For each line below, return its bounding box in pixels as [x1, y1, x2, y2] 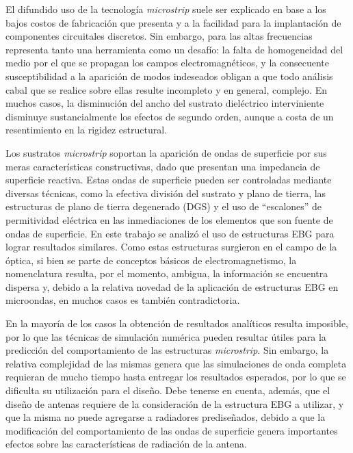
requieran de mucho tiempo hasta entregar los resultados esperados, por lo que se [5, 370, 346, 384]
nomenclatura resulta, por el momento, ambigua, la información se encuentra [5, 266, 328, 281]
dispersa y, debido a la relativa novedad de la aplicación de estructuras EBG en [5, 279, 339, 294]
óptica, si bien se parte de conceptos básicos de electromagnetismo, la [5, 253, 297, 267]
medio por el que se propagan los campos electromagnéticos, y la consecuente [5, 55, 329, 70]
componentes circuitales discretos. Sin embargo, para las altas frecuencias [5, 29, 313, 43]
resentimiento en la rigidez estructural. [5, 122, 167, 137]
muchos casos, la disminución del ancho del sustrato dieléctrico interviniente [5, 96, 324, 110]
